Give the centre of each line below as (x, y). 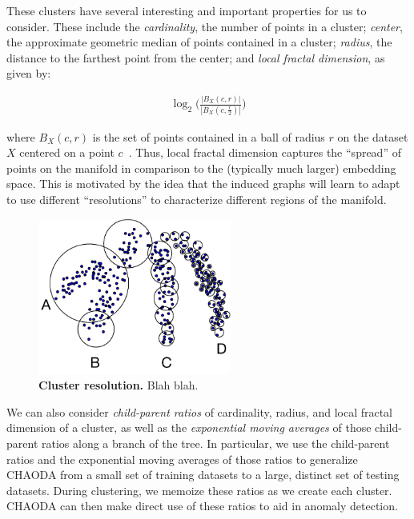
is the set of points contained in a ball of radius (209, 136)
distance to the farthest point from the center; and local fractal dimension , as (196, 57)
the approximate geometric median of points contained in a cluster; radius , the (199, 42)
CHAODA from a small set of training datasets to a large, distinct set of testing (203, 475)
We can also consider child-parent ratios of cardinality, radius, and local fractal (200, 411)
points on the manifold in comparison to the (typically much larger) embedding (201, 168)
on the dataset (373, 136)
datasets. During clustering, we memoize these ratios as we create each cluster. (199, 490)
